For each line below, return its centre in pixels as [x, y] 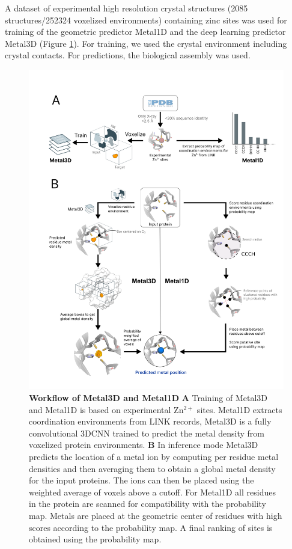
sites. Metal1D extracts [239, 409]
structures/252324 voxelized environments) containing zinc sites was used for [146, 20]
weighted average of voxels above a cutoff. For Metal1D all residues [152, 492]
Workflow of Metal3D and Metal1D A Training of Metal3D [148, 397]
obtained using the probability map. [95, 539]
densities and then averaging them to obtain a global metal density [152, 468]
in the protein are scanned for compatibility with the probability [148, 504]
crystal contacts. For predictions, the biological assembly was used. [128, 55]
